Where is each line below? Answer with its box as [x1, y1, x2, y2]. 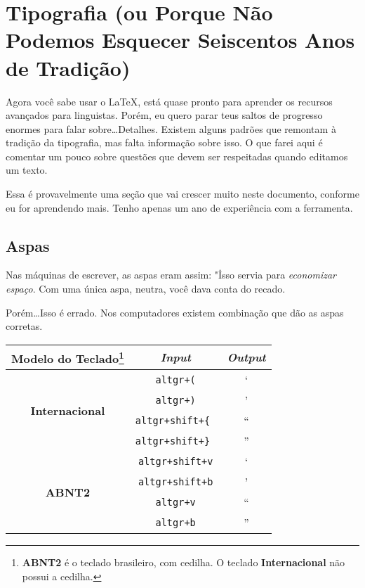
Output [227, 349, 266, 366]
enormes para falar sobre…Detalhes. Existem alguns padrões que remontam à [6, 121, 336, 136]
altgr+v [155, 496, 196, 508]
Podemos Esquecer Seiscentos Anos [6, 25, 355, 54]
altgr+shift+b [138, 475, 213, 487]
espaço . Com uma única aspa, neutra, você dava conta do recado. [6, 281, 286, 296]
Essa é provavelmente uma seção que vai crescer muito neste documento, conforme [6, 186, 359, 201]
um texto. [6, 162, 48, 177]
